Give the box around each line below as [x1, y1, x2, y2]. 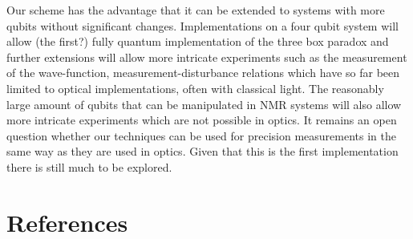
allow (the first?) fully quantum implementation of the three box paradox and [6, 33, 389, 50]
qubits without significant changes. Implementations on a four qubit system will [6, 17, 399, 34]
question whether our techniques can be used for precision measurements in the [6, 127, 396, 144]
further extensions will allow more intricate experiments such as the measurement [6, 48, 407, 65]
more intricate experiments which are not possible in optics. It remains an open [6, 111, 397, 128]
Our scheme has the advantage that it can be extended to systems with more [6, 2, 385, 18]
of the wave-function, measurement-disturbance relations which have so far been [6, 64, 400, 81]
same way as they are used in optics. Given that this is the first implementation [6, 143, 399, 160]
